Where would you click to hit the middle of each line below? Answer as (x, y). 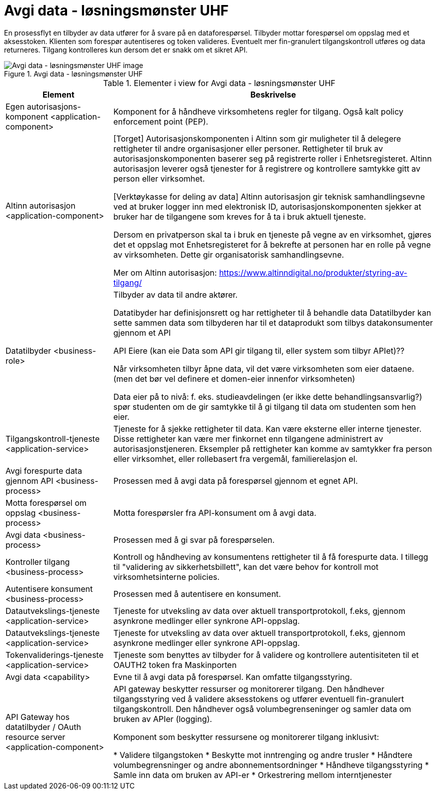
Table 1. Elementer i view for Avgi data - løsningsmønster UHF (219, 83)
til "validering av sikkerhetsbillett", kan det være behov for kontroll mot (246, 567)
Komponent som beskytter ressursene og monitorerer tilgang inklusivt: (246, 737)
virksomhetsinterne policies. (166, 577)
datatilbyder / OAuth (44, 727)
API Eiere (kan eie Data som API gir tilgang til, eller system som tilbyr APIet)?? (259, 350)
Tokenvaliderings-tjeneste (55, 655)
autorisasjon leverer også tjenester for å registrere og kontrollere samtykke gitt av (267, 168)
